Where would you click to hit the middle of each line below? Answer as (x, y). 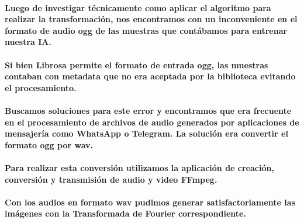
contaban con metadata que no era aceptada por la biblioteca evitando (150, 76)
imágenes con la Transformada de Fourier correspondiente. (125, 213)
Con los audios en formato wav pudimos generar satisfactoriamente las (150, 202)
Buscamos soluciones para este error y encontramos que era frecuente (148, 110)
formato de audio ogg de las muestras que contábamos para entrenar (146, 30)
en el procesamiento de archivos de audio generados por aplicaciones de (152, 122)
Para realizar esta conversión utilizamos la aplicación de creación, (139, 167)
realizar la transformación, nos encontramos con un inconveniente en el (151, 19)
